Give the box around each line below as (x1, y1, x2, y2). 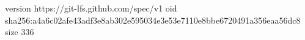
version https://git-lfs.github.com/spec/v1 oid (5, 2, 177, 14)
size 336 (5, 25, 34, 38)
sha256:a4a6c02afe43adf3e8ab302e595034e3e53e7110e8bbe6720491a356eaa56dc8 (5, 13, 301, 26)
